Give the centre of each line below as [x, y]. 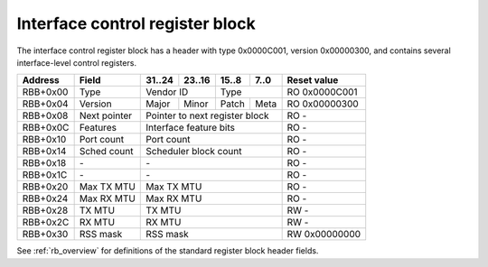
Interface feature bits [190, 128]
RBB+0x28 [45, 210]
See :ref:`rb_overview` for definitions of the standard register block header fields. [168, 251]
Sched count [107, 152]
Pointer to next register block [207, 115]
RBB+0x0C [46, 128]
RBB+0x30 [45, 235]
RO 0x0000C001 [322, 92]
